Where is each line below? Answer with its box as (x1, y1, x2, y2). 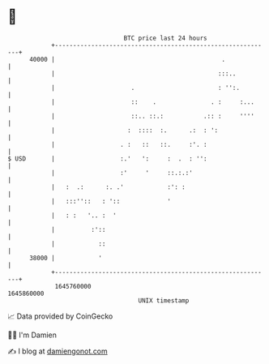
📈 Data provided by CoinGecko (7, 311, 113, 321)
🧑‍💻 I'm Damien (7, 330, 58, 340)
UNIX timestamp (138, 296, 190, 305)
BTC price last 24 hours (123, 34, 207, 42)
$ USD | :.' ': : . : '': (7, 154, 207, 163)
